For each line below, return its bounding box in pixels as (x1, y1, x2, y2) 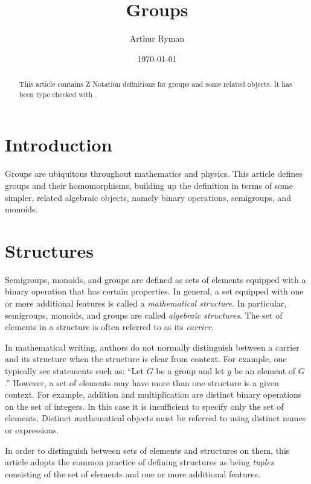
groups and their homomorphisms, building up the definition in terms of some (5, 179, 293, 191)
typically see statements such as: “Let (5, 365, 144, 377)
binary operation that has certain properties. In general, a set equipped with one (5, 285, 304, 298)
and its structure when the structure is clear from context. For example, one (5, 352, 287, 365)
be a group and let (156, 365, 225, 377)
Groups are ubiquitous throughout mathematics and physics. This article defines (5, 167, 303, 180)
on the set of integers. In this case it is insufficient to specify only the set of (5, 400, 284, 412)
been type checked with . (19, 89, 97, 99)
